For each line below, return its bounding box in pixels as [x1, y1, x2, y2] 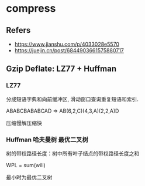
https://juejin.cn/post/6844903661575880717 [14, 47, 125, 54]
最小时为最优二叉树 [6, 174, 53, 181]
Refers [6, 25, 31, 35]
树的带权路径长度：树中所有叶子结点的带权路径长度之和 [6, 150, 139, 157]
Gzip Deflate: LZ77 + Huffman [6, 64, 117, 74]
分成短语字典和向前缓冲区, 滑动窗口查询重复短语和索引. [6, 96, 139, 103]
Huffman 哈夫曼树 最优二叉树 [6, 136, 89, 144]
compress [6, 2, 56, 15]
